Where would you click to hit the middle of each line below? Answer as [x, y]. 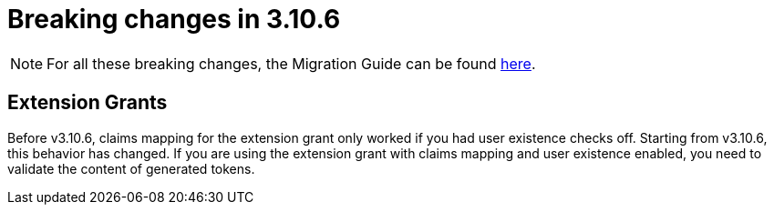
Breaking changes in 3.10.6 [174, 19]
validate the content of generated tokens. [131, 168]
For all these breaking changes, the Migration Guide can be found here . [291, 63]
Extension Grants [88, 103]
